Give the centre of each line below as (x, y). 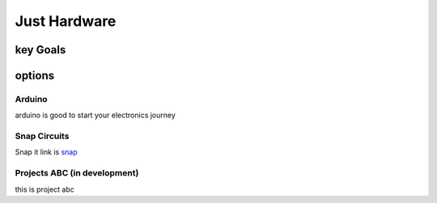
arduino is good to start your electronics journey (95, 115)
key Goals (40, 50)
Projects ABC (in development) (77, 173)
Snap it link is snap (47, 152)
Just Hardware (66, 21)
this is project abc (45, 189)
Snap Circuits (42, 136)
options (35, 76)
